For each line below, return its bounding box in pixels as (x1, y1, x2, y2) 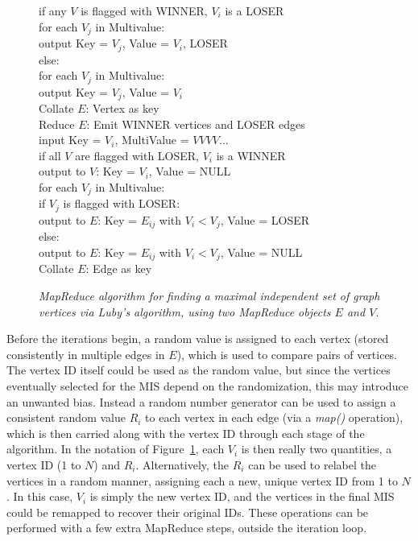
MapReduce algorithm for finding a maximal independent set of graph (39, 287, 380, 304)
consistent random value (6, 409, 126, 426)
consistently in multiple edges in (6, 345, 165, 362)
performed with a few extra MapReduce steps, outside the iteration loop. (6, 519, 367, 536)
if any (39, 2, 67, 19)
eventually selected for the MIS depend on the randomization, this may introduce (6, 377, 408, 394)
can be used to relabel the (248, 456, 376, 473)
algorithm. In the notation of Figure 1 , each (6, 440, 225, 457)
